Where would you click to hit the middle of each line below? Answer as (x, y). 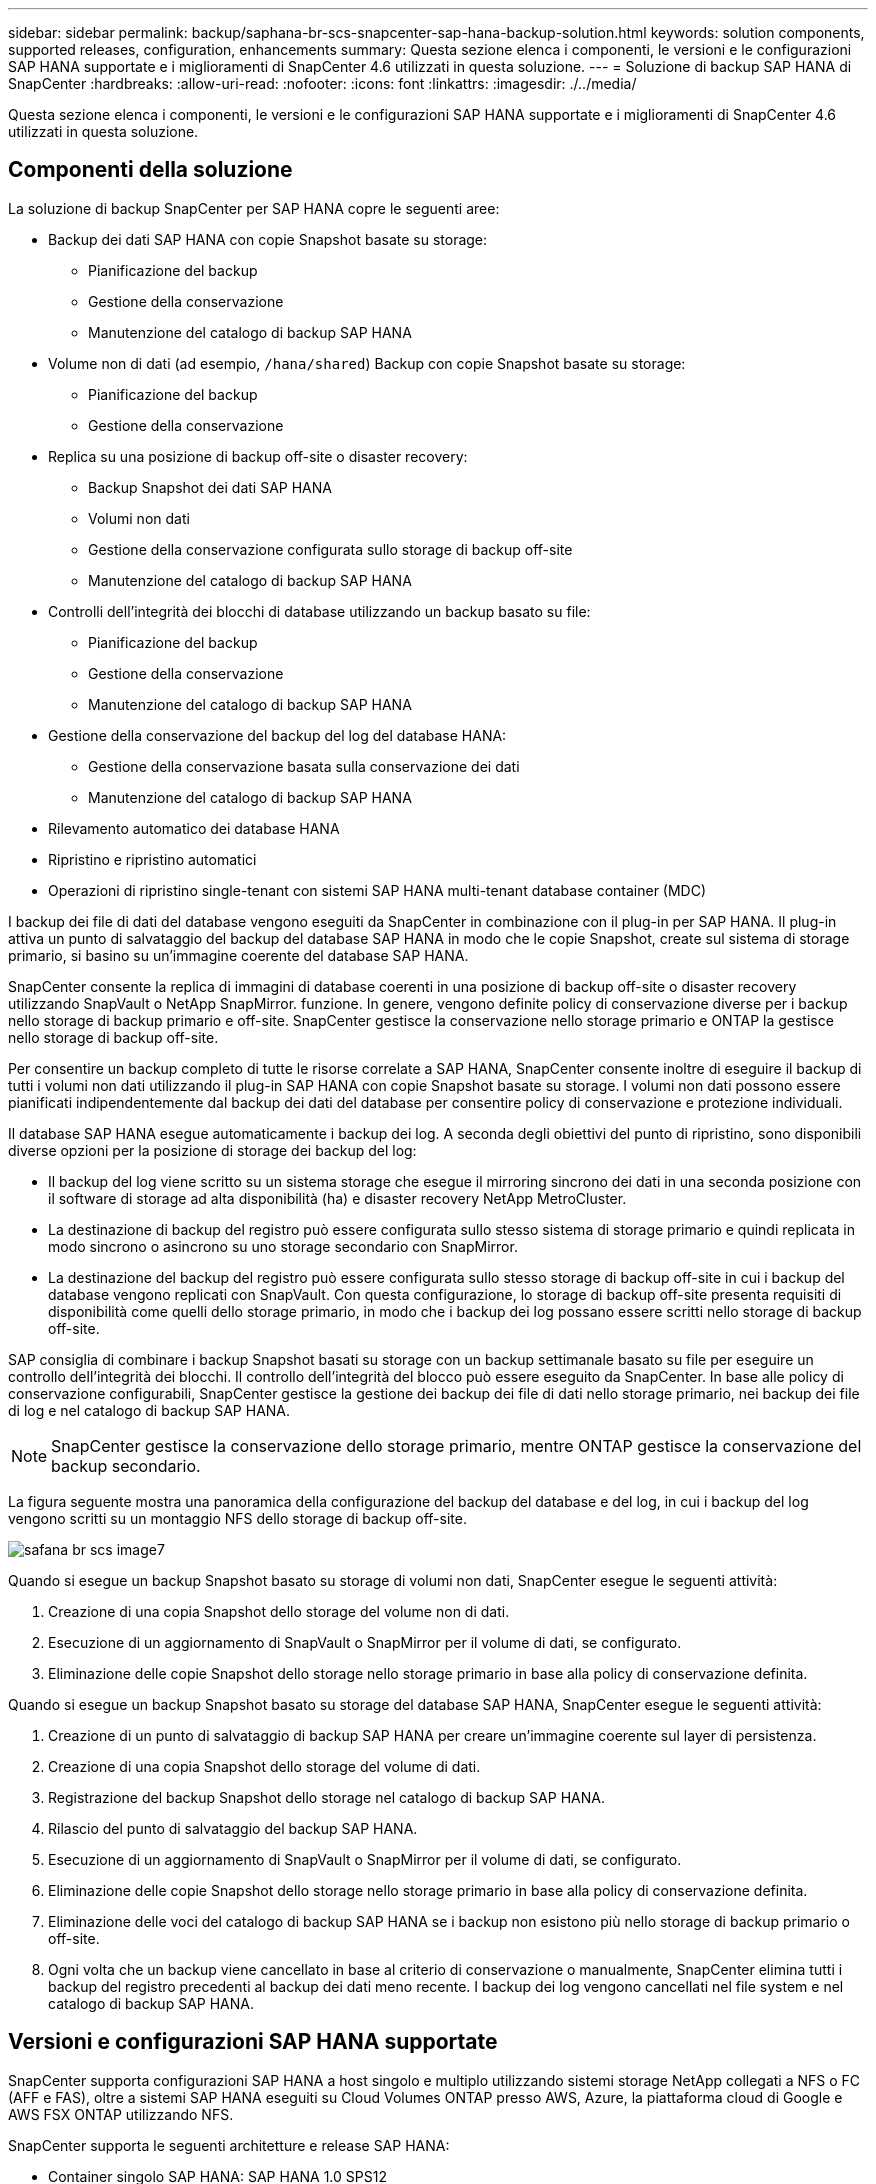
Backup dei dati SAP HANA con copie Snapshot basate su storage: (268, 239)
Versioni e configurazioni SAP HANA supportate (253, 2042)
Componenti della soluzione (150, 170)
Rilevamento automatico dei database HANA (194, 828)
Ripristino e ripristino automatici (152, 859)
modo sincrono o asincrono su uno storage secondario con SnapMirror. (283, 1246)
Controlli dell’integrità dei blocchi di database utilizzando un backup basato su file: (319, 611)
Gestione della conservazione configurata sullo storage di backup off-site (330, 549)
